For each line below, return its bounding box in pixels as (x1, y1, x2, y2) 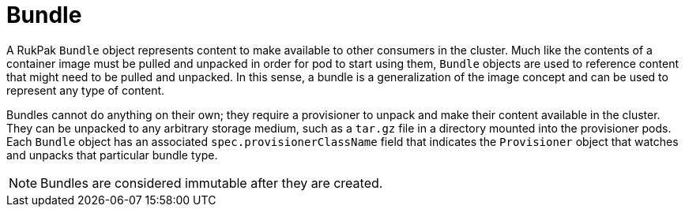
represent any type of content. (6, 83, 165, 97)
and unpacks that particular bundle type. (6, 148, 218, 162)
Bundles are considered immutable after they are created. (40, 174, 383, 191)
